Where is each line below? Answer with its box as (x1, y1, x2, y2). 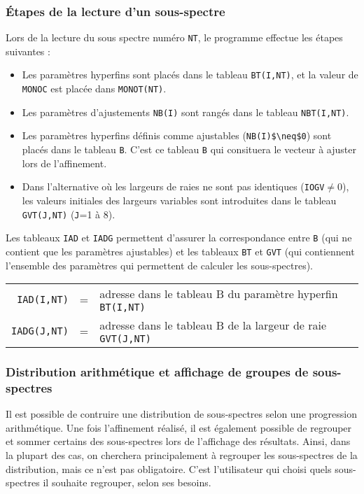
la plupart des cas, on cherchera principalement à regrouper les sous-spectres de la (6, 448, 358, 463)
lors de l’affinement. (22, 155, 107, 170)
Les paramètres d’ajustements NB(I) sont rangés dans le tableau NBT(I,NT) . (22, 104, 349, 119)
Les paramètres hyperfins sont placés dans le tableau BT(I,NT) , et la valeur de (22, 67, 358, 82)
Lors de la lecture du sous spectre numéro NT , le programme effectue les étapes (6, 30, 343, 45)
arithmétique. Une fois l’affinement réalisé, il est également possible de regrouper (6, 420, 352, 435)
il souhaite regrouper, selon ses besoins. (43, 475, 211, 490)
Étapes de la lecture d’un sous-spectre (6, 2, 225, 20)
